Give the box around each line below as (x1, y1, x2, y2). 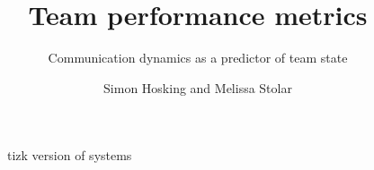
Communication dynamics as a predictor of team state (48, 48, 348, 67)
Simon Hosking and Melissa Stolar (103, 78, 292, 97)
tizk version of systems (7, 146, 132, 165)
